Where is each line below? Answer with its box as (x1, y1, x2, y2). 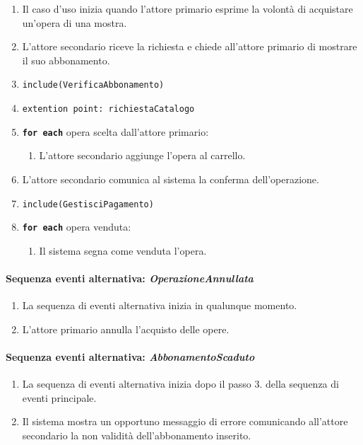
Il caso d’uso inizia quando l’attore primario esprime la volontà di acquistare (22, 1, 353, 16)
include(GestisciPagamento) (22, 199, 154, 209)
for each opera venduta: (22, 219, 131, 234)
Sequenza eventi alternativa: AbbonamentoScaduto (6, 349, 255, 364)
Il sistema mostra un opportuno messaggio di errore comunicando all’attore (22, 414, 348, 429)
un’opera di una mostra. (22, 15, 127, 30)
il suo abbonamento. (22, 52, 110, 67)
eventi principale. (22, 390, 97, 405)
